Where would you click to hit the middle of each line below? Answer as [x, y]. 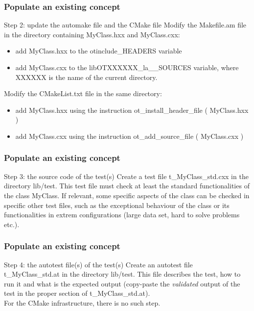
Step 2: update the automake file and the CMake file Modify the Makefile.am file [125, 25]
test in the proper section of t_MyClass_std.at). [77, 293]
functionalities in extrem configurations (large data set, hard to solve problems [122, 215]
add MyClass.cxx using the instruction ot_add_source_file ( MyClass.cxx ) [129, 136]
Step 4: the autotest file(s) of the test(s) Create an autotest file [98, 264]
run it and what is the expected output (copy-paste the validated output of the [122, 283]
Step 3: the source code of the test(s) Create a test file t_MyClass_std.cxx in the [126, 176]
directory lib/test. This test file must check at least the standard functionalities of [127, 186]
